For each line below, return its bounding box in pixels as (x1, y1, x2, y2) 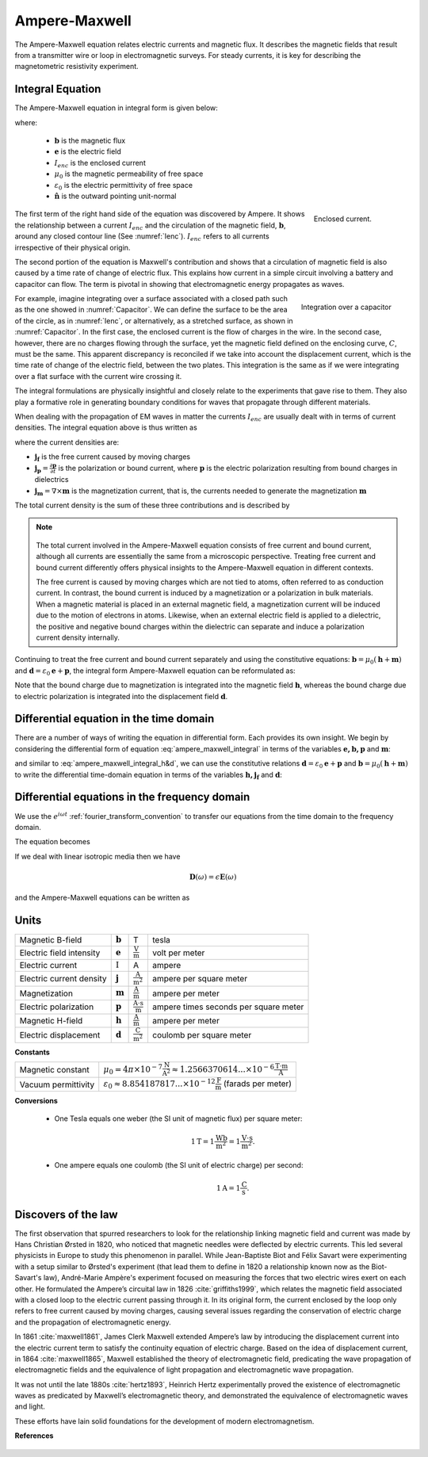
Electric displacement (19, 1030, 101, 1041)
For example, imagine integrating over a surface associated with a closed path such (14, 294, 289, 304)
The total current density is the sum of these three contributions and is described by (14, 500, 290, 511)
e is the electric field (54, 147, 122, 156)
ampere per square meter (151, 973, 248, 985)
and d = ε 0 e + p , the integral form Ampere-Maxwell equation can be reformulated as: (14, 666, 296, 677)
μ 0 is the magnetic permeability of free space (54, 169, 204, 180)
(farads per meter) (223, 1078, 292, 1089)
